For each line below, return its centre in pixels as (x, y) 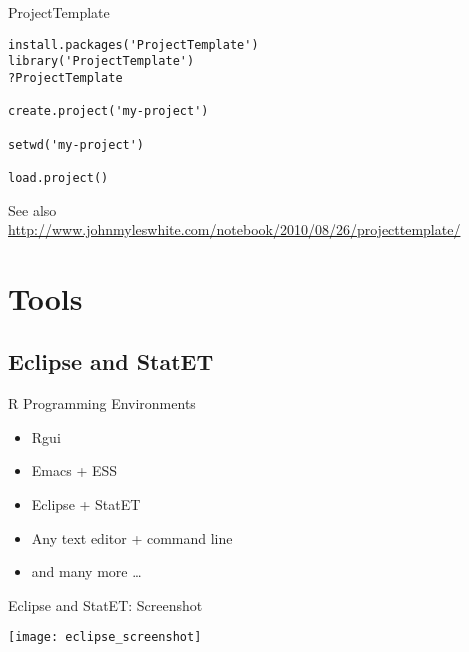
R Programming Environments (102, 403)
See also (32, 209)
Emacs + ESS (74, 470)
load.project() (58, 177)
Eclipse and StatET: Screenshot (105, 604)
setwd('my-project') (76, 144)
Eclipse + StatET (86, 504)
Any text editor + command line (132, 537)
